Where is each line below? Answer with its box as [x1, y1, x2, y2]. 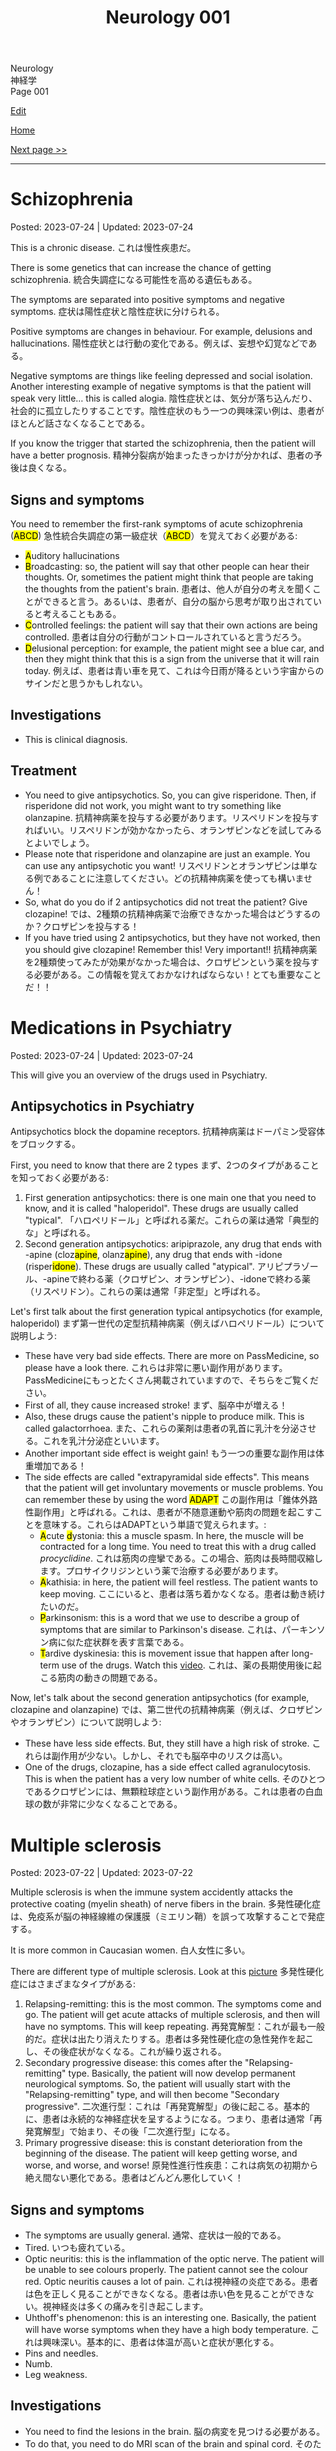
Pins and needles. [24, 2347, 99, 2360]
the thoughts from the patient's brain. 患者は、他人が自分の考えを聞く [24, 582, 313, 595]
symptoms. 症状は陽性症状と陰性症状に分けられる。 [10, 306, 225, 318]
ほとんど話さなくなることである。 [10, 417, 151, 430]
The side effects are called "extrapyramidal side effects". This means [24, 1471, 310, 1483]
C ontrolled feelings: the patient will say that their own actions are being [24, 619, 318, 631]
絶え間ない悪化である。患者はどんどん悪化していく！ [24, 2172, 244, 2184]
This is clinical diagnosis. [24, 733, 128, 745]
